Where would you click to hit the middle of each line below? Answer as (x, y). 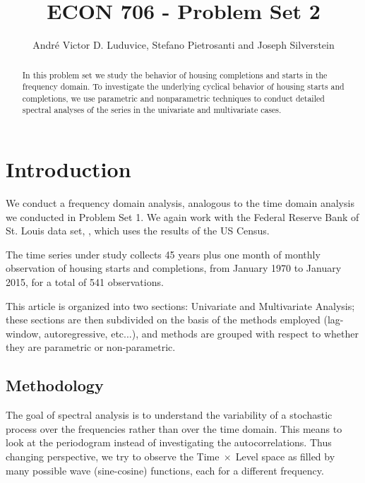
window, (24, 333)
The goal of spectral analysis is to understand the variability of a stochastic (169, 415)
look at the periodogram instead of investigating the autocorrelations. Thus (169, 442)
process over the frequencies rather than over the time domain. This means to (174, 428)
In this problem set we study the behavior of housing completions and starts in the (175, 74)
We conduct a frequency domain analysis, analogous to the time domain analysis (180, 203)
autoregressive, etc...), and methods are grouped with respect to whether (201, 333)
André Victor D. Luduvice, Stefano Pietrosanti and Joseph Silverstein (184, 45)
